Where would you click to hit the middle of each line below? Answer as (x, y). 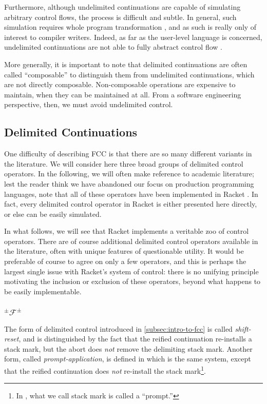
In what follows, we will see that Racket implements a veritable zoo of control (127, 231)
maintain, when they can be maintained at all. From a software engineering (123, 94)
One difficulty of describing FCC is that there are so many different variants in (128, 154)
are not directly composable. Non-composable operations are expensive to (120, 84)
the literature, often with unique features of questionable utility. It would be (124, 251)
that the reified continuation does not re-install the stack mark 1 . (105, 370)
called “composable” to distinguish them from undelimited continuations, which (129, 74)
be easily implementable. (43, 291)
